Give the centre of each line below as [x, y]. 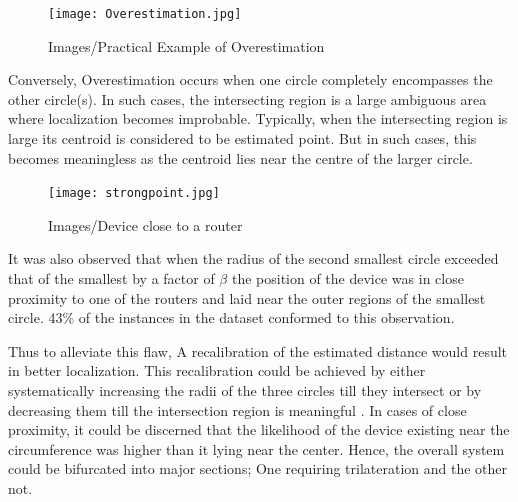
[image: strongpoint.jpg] [134, 193]
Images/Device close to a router [145, 224]
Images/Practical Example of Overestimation [186, 45]
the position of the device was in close [347, 278]
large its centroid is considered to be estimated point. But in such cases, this [242, 138]
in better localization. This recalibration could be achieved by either [217, 370]
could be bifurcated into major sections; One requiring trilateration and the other [258, 468]
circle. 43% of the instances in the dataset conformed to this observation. [231, 317]
